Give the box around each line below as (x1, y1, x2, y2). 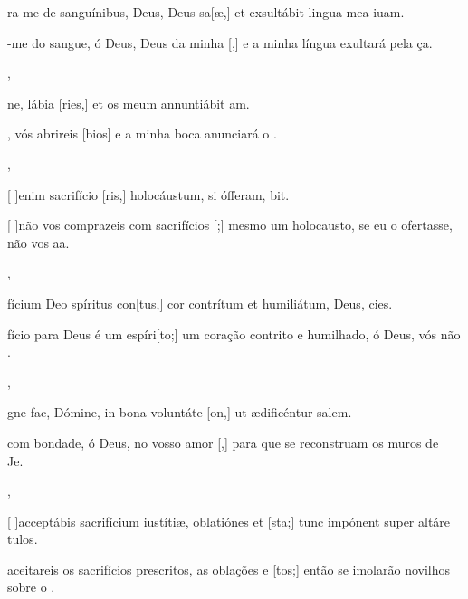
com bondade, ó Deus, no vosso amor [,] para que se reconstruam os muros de (7, 433, 439, 452)
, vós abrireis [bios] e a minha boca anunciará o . (7, 124, 277, 143)
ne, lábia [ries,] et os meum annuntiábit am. (7, 93, 250, 112)
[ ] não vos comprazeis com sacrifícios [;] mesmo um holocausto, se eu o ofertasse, (7, 215, 453, 234)
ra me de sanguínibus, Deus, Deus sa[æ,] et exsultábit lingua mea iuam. (7, 3, 405, 21)
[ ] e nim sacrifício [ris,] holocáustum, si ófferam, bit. (7, 185, 290, 204)
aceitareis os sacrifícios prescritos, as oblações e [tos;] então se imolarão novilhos (7, 559, 451, 578)
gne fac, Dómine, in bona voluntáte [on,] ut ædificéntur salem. (7, 403, 352, 422)
